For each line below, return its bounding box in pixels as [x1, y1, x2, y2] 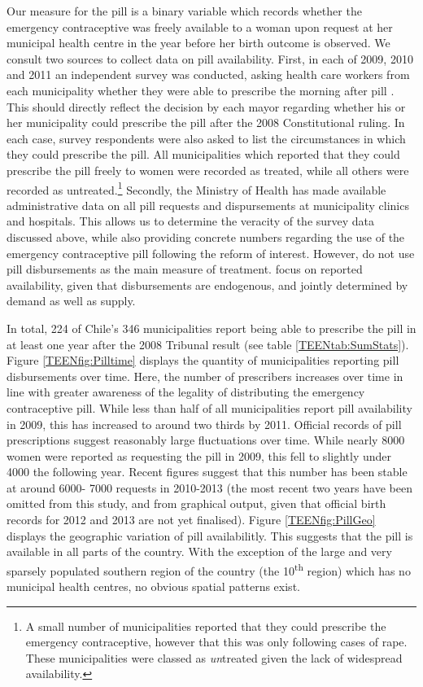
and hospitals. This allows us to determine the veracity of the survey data [7, 212, 375, 230]
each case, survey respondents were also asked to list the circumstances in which [7, 129, 406, 147]
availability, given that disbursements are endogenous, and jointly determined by [7, 276, 408, 293]
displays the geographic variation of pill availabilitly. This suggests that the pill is [7, 527, 413, 544]
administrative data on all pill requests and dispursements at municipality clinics [7, 196, 409, 213]
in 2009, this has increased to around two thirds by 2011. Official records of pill [7, 415, 402, 432]
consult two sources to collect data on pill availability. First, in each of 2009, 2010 [7, 50, 413, 67]
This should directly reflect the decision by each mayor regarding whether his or [7, 98, 406, 115]
